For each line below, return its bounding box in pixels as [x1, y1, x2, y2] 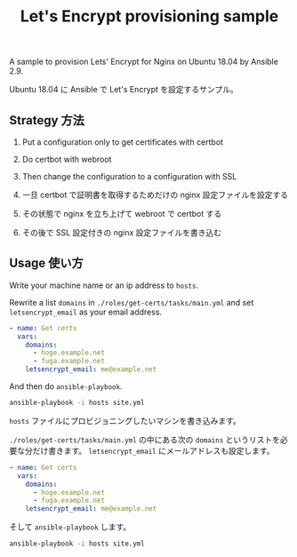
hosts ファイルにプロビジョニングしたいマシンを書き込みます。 [9, 415, 242, 426]
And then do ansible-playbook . [9, 381, 123, 392]
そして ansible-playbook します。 [9, 521, 132, 532]
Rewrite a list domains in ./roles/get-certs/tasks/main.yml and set [9, 297, 254, 307]
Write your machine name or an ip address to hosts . [9, 280, 198, 290]
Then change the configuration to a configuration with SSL [21, 171, 237, 181]
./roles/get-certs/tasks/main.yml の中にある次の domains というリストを [9, 434, 281, 445]
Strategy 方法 [9, 113, 84, 128]
